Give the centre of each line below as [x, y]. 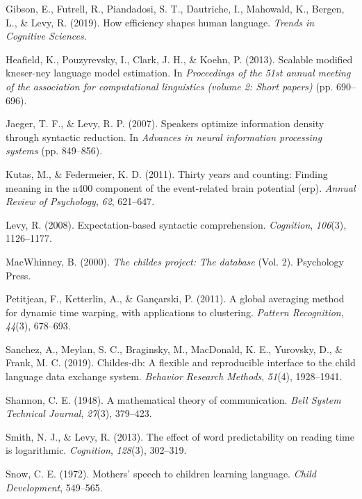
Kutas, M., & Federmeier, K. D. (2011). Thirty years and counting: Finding [167, 173]
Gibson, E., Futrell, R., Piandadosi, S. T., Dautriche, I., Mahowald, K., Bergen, [175, 8]
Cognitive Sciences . [46, 36]
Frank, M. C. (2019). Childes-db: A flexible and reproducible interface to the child [181, 362]
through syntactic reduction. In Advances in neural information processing [164, 137]
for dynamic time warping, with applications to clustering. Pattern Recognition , [175, 312]
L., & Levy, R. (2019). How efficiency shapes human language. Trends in [160, 22]
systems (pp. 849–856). [54, 150]
